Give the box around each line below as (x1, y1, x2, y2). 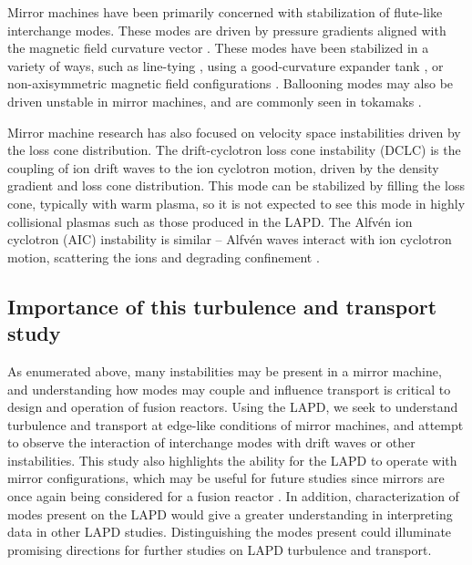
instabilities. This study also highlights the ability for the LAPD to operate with (7, 450, 457, 469)
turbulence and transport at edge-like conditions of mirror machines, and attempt (7, 415, 464, 434)
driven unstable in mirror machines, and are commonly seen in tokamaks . (7, 91, 422, 110)
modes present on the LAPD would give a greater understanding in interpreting (7, 504, 453, 523)
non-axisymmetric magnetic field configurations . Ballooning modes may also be (7, 74, 454, 93)
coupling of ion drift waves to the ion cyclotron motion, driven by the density (7, 158, 439, 177)
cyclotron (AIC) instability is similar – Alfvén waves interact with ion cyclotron (7, 230, 452, 249)
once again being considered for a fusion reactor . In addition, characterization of (7, 487, 459, 506)
